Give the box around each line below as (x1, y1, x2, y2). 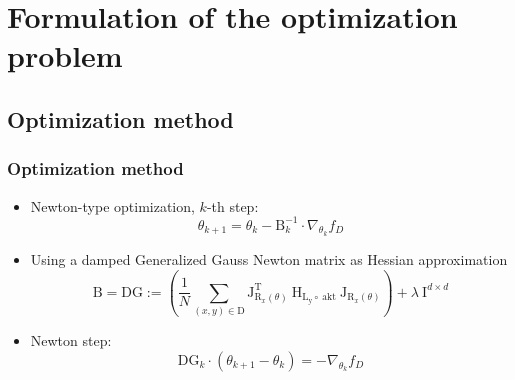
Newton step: (30, 330, 112, 351)
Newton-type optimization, (30, 195, 195, 216)
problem (7, 35, 123, 76)
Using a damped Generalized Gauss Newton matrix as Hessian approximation (30, 248, 508, 269)
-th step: (206, 195, 259, 216)
